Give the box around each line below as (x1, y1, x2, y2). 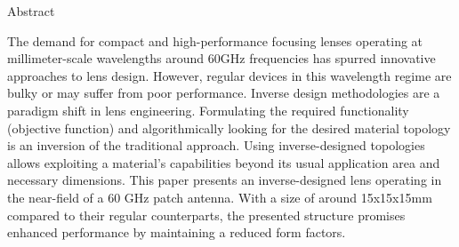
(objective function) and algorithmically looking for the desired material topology (7, 118, 451, 137)
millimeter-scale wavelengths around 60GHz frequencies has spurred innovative (7, 49, 436, 68)
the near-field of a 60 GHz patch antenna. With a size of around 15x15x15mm (7, 187, 432, 206)
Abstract (7, 2, 55, 20)
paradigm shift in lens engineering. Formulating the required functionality (7, 100, 409, 119)
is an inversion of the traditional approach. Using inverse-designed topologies (7, 136, 425, 155)
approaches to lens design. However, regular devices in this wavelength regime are (7, 66, 452, 84)
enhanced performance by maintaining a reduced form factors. (7, 223, 346, 242)
